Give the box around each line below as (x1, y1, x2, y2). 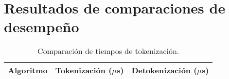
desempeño (4, 17, 79, 37)
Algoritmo (8, 65, 48, 76)
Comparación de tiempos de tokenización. (37, 45, 179, 57)
